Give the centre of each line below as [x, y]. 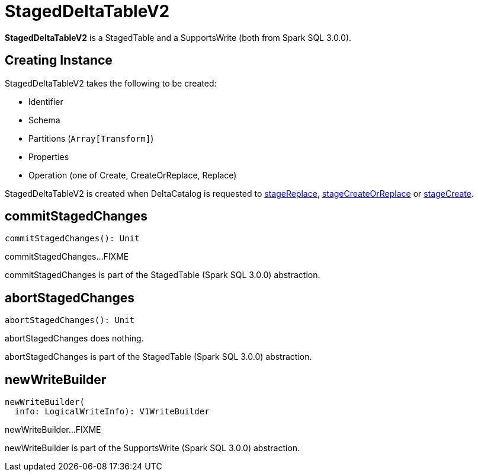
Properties [49, 156]
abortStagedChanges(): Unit [70, 320]
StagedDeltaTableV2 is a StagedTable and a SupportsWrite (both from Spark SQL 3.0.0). [178, 37]
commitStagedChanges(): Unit [72, 239]
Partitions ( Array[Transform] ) [91, 138]
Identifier [46, 101]
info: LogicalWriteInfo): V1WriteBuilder [112, 412]
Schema [44, 120]
